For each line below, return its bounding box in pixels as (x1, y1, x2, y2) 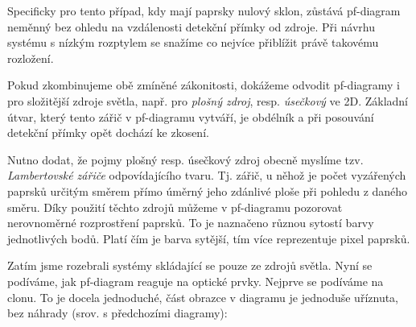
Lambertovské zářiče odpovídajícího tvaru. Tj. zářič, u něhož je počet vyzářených (7, 167, 406, 184)
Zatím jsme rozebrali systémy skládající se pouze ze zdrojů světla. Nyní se (7, 257, 373, 274)
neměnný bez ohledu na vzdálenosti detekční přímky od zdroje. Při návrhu (7, 18, 376, 35)
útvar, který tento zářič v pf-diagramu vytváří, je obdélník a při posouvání (7, 108, 374, 125)
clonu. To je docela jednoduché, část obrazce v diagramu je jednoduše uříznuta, (7, 288, 399, 305)
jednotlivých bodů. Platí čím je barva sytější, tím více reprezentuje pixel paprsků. (7, 230, 410, 246)
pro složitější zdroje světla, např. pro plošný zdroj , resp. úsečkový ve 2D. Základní (7, 92, 408, 109)
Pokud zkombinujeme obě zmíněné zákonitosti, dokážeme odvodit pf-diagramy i (7, 77, 400, 93)
